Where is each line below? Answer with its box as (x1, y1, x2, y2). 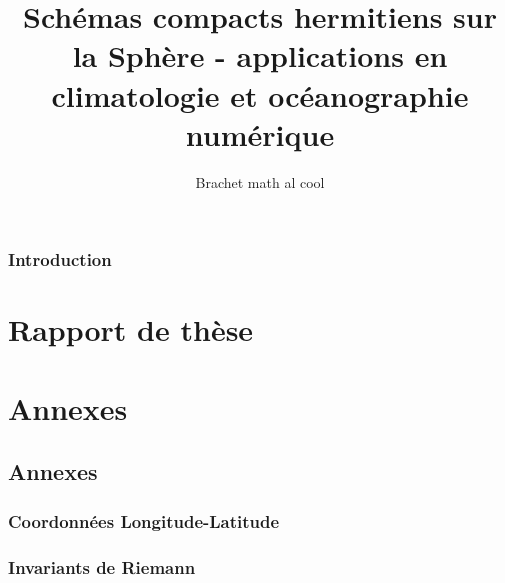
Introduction (8, 247, 112, 272)
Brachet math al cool (195, 171, 325, 192)
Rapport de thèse (8, 309, 254, 350)
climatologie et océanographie (51, 74, 469, 115)
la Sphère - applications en (72, 35, 448, 76)
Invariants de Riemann (8, 554, 196, 579)
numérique (185, 113, 335, 154)
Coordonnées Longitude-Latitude (8, 508, 280, 533)
